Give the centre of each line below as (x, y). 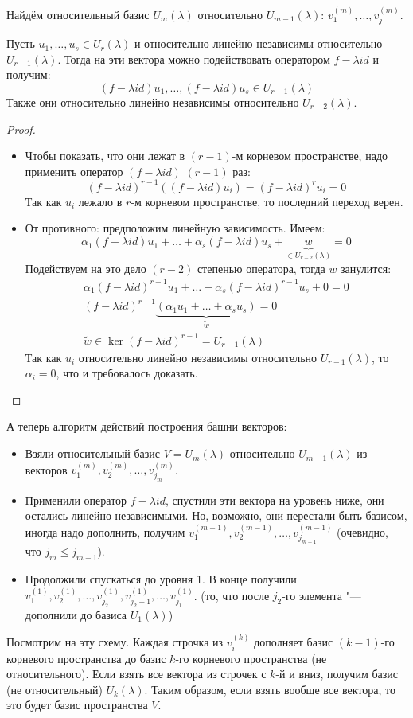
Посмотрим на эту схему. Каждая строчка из (115, 642)
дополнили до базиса (76, 614)
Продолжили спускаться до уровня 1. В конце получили (161, 579)
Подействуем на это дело (86, 268)
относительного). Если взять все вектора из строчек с (136, 674)
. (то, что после (232, 595)
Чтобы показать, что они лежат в (105, 156)
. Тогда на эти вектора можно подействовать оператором (194, 59)
